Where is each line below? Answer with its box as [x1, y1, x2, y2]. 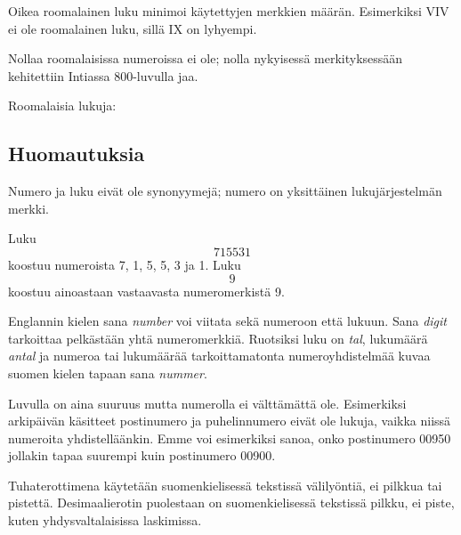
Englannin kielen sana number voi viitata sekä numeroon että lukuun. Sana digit [8, 312, 447, 330]
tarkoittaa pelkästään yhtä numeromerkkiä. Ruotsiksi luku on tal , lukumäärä [8, 328, 428, 347]
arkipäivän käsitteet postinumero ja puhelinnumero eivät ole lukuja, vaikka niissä [8, 411, 451, 430]
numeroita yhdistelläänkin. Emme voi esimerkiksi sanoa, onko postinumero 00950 [8, 428, 451, 447]
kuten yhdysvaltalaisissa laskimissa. [8, 511, 202, 530]
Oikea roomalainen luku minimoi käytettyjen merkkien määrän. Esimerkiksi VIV [8, 2, 449, 20]
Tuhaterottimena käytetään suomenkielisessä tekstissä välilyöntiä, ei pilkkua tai [8, 475, 442, 494]
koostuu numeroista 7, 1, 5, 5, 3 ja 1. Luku [8, 255, 241, 273]
